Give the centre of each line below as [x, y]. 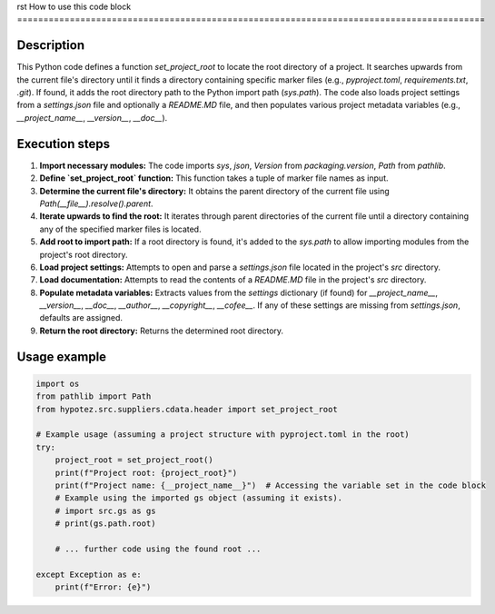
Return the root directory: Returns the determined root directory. [162, 331]
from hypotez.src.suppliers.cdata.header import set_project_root [187, 409]
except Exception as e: [89, 574]
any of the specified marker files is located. [120, 229]
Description [51, 45]
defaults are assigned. [81, 318]
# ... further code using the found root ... [158, 549]
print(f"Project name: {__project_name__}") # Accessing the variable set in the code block [270, 485]
